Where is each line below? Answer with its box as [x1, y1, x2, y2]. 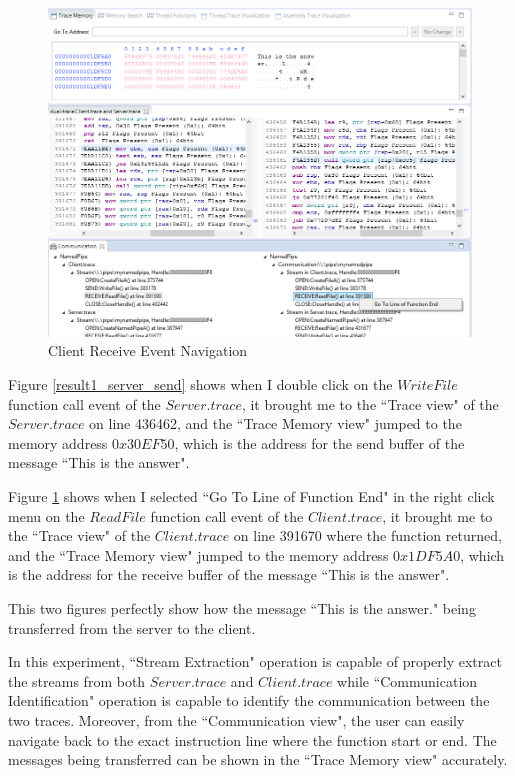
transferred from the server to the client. [8, 617, 256, 638]
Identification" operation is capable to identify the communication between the [8, 690, 490, 711]
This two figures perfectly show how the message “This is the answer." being [8, 597, 476, 618]
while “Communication [337, 670, 478, 691]
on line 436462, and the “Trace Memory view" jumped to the [89, 413, 462, 434]
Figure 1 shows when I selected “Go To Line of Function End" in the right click [8, 485, 495, 506]
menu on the [8, 505, 85, 526]
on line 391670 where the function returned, [233, 525, 502, 546]
